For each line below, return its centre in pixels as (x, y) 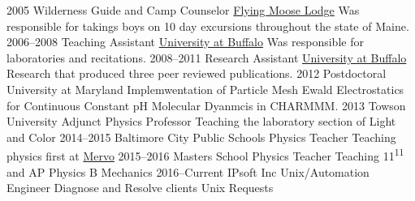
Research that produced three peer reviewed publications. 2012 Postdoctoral (197, 73)
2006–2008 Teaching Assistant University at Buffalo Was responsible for (185, 42)
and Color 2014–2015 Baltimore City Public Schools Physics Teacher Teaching (201, 137)
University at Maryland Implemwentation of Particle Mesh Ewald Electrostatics (205, 89)
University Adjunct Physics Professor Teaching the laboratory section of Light (201, 121)
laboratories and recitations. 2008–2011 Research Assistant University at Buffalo (207, 57)
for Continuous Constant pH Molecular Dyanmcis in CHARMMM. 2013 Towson (206, 105)
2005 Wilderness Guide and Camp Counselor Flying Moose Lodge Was (183, 10)
